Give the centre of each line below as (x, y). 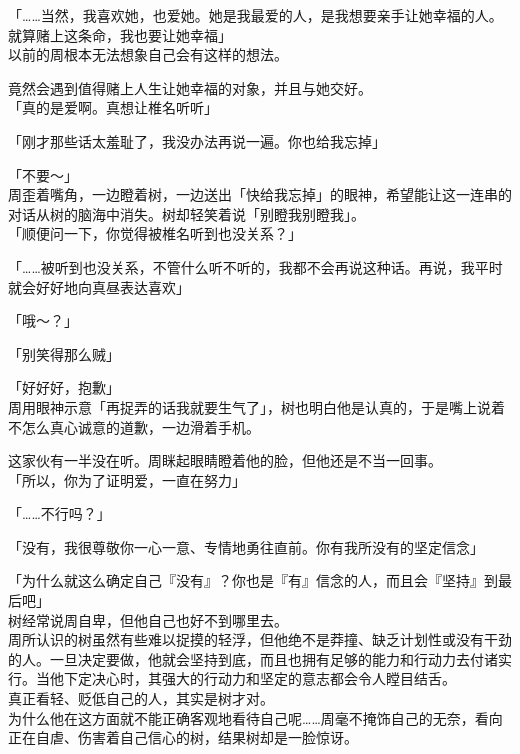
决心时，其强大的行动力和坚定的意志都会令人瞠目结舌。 (273, 678)
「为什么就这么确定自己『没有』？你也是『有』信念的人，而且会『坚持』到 (253, 580)
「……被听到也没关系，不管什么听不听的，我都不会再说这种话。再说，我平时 (255, 266)
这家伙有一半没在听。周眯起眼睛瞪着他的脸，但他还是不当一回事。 (225, 460)
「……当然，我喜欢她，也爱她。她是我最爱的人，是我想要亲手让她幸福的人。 (255, 15)
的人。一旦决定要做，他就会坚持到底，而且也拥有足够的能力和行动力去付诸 (253, 658)
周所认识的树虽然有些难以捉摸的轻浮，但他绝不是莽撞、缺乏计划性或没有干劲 (260, 639)
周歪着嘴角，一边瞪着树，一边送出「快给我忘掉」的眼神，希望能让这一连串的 (260, 194)
